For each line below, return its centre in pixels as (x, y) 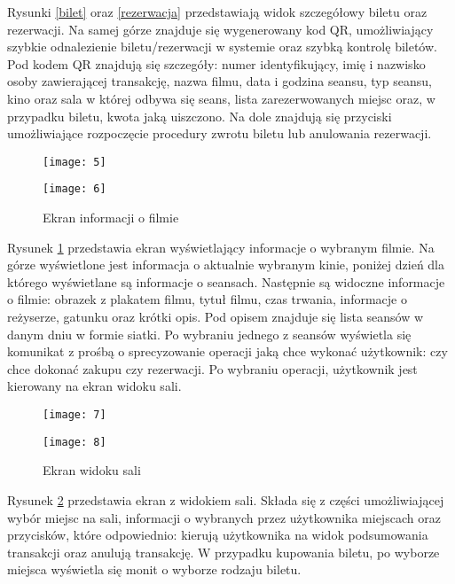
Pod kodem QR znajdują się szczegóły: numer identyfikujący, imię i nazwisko (216, 63)
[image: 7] (75, 415)
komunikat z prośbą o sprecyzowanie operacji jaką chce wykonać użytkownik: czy (227, 351)
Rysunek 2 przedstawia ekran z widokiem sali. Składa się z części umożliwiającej (226, 499)
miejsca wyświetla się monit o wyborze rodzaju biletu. (154, 569)
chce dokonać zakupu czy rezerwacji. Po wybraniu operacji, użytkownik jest (212, 368)
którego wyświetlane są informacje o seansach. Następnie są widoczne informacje (226, 281)
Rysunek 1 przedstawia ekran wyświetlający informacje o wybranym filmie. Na (221, 247)
